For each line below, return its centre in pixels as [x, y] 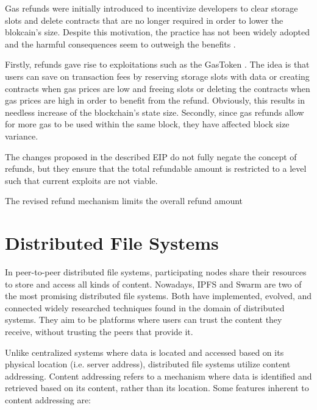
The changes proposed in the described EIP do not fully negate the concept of [151, 156]
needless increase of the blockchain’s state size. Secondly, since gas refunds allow [155, 112]
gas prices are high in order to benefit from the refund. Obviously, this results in [155, 100]
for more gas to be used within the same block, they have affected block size [147, 124]
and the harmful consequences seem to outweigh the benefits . [120, 44]
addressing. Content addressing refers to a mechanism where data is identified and [158, 376]
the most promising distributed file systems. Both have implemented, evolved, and [158, 296]
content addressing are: [48, 399]
